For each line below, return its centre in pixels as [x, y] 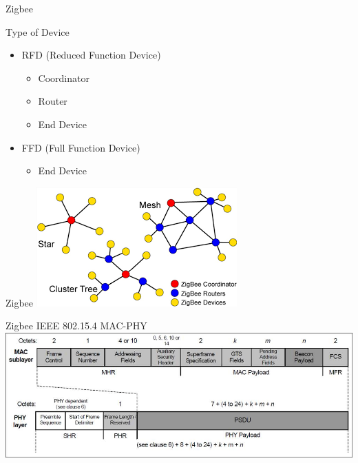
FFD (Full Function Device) [81, 147]
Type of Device [38, 31]
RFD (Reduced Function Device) [91, 55]
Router [53, 101]
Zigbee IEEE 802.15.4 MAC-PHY [76, 326]
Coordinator [64, 78]
